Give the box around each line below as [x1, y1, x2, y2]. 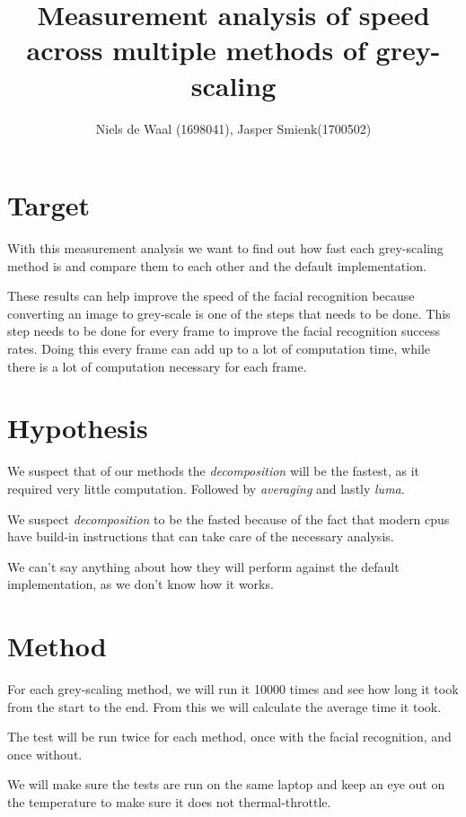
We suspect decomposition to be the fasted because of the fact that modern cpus [7, 509, 450, 528]
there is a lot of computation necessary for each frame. [7, 356, 307, 375]
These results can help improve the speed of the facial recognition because [7, 286, 415, 305]
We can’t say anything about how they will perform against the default [7, 557, 400, 575]
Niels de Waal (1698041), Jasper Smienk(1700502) [95, 119, 372, 137]
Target [7, 187, 91, 224]
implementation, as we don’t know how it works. [7, 575, 274, 593]
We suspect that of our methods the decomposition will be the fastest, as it [7, 461, 420, 480]
